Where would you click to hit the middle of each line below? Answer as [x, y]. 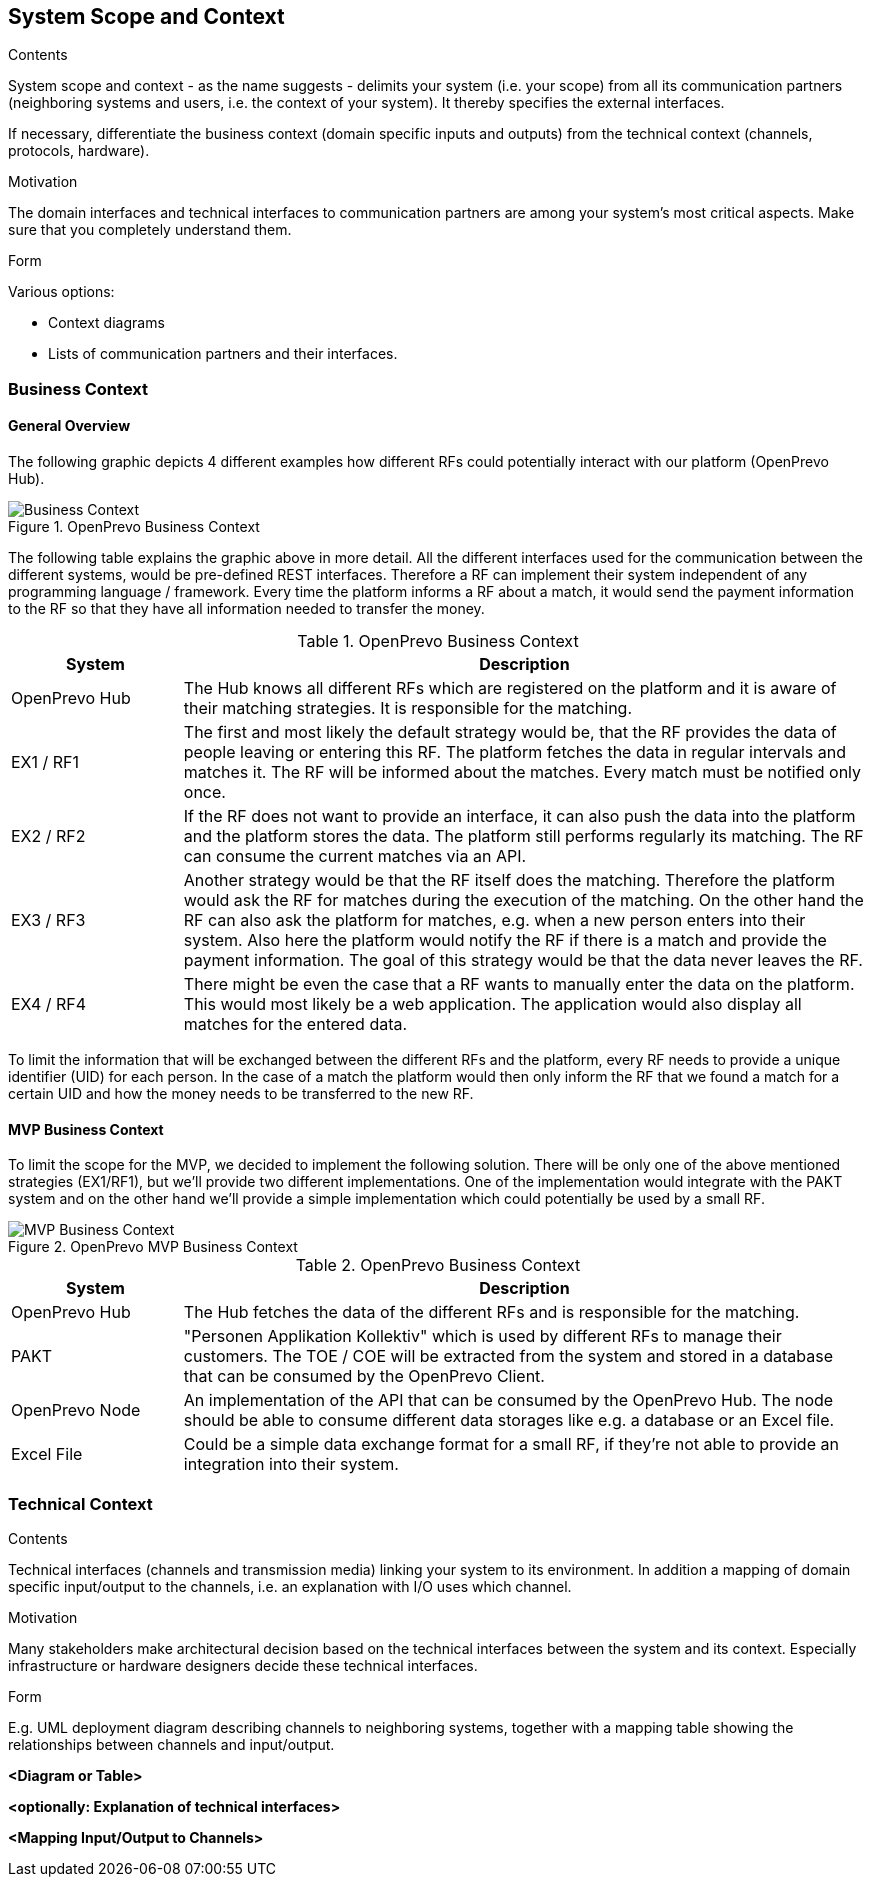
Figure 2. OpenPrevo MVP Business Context [153, 1247]
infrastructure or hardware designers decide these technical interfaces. [243, 1665]
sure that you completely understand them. [150, 230]
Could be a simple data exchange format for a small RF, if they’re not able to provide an [511, 1444]
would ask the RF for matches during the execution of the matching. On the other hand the [523, 900]
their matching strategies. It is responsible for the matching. [408, 708]
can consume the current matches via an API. [355, 856]
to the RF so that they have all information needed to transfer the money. [246, 609]
